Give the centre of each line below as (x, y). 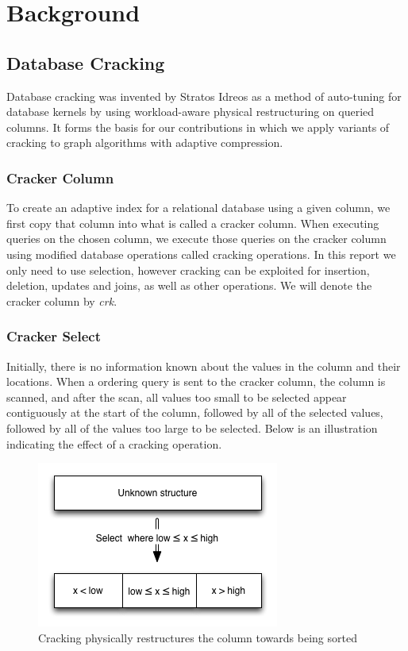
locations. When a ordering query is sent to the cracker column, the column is (196, 381)
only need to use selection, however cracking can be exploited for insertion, (188, 270)
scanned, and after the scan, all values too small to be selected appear (177, 397)
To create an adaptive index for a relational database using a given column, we (198, 208)
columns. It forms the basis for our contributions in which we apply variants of (198, 127)
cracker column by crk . (62, 300)
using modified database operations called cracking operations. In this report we (201, 254)
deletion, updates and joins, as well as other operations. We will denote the (189, 285)
